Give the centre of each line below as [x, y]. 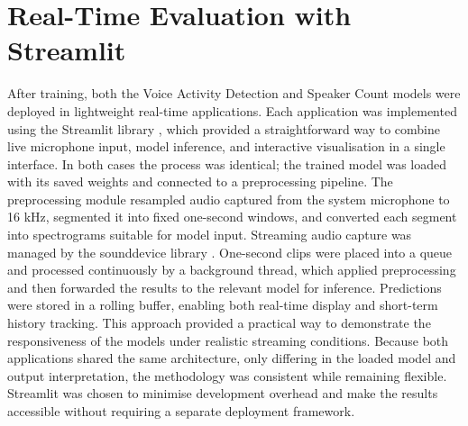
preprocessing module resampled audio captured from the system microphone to [229, 199]
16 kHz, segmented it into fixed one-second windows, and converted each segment [232, 217]
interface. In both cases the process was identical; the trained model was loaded [227, 163]
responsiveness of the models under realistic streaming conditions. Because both [228, 340]
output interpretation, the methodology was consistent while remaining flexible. [227, 375]
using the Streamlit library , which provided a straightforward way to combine [224, 128]
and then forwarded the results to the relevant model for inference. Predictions [225, 287]
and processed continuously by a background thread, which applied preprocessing [232, 270]
